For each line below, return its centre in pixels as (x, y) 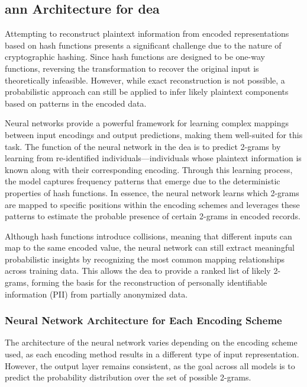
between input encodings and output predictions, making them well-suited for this (154, 134)
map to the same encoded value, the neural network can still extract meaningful (150, 247)
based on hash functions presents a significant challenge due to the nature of (143, 45)
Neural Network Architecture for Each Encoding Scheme (143, 320)
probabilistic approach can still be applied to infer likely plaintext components (147, 92)
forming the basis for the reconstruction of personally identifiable (149, 282)
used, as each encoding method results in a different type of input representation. (152, 354)
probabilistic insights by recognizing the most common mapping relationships (145, 259)
